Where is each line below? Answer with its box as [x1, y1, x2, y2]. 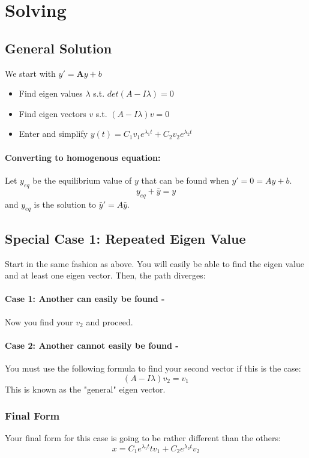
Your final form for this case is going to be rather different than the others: [5, 432, 281, 444]
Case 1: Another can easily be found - [5, 292, 165, 305]
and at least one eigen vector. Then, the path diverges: [5, 269, 206, 282]
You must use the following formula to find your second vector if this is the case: [5, 361, 301, 374]
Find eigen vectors [19, 107, 86, 119]
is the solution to [34, 197, 97, 210]
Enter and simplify [19, 127, 88, 140]
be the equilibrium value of [32, 173, 132, 186]
